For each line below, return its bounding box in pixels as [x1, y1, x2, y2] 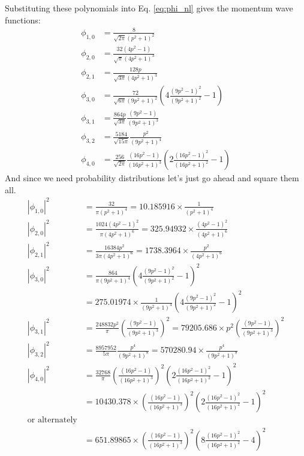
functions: [5, 13, 41, 26]
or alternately [27, 416, 77, 425]
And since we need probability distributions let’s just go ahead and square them [5, 172, 299, 184]
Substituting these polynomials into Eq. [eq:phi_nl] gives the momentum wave [5, 2, 293, 14]
